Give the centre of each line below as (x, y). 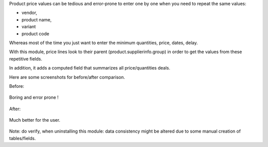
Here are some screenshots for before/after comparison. (67, 77)
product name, (36, 19)
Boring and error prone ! (34, 97)
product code (35, 34)
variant (29, 27)
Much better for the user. (35, 120)
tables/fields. (23, 138)
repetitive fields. (26, 59)
